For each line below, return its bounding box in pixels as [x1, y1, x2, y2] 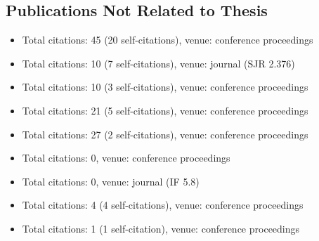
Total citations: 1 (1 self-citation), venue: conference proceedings [22, 221, 300, 235]
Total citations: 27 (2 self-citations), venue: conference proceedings [22, 126, 308, 141]
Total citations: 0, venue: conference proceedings [22, 150, 230, 165]
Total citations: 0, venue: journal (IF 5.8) [22, 174, 200, 188]
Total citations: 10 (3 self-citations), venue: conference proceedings [22, 79, 308, 94]
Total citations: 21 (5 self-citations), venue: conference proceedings [22, 103, 308, 117]
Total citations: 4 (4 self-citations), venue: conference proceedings [22, 197, 304, 212]
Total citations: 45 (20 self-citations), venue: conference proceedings [22, 32, 313, 47]
